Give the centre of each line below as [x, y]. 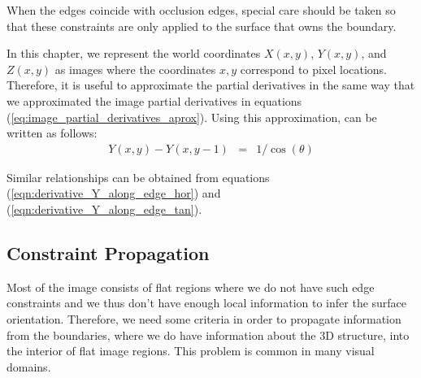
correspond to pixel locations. [314, 69]
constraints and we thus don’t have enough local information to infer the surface [207, 303]
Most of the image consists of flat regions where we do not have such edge [191, 287]
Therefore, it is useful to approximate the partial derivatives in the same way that [211, 85]
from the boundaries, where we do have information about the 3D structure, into [208, 335]
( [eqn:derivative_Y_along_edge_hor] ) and [114, 193]
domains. [29, 366]
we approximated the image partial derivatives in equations [154, 100]
